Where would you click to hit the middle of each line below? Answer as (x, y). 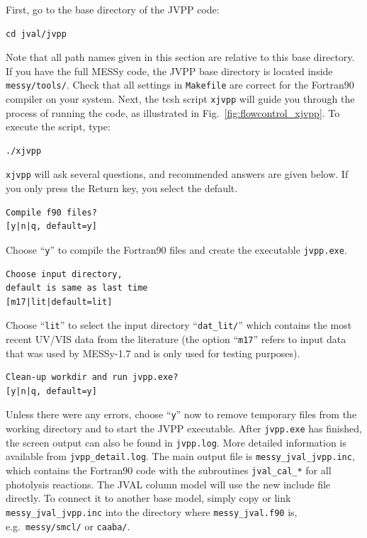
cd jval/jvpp (36, 34)
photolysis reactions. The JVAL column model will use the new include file (168, 484)
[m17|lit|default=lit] (59, 302)
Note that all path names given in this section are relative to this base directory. (180, 57)
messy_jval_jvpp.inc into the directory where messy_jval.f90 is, (152, 511)
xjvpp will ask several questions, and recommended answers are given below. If (177, 174)
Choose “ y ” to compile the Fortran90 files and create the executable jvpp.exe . (176, 249)
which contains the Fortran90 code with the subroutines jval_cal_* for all (169, 470)
